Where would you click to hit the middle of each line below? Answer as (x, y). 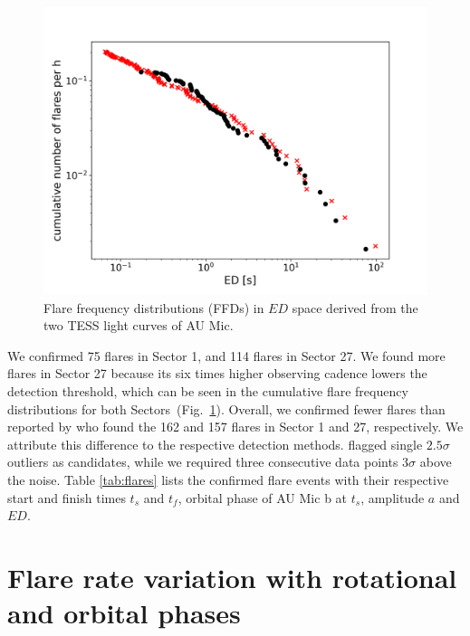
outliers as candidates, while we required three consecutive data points (203, 462)
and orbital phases (124, 613)
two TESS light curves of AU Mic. (139, 325)
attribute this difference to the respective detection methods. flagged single (215, 444)
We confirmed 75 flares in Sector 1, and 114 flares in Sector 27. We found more (226, 355)
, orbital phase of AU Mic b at (263, 497)
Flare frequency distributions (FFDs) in (154, 307)
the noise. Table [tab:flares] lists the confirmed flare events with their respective (228, 479)
